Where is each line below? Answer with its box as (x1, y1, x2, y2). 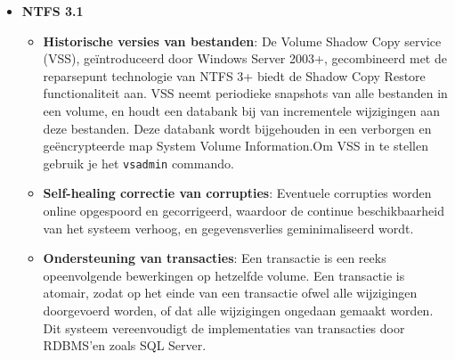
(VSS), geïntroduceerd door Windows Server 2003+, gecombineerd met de (43, 49, 447, 68)
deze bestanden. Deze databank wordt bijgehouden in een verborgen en (43, 119, 432, 137)
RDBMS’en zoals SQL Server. (43, 336, 207, 355)
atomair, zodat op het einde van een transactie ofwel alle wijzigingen (43, 283, 418, 302)
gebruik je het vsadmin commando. (43, 153, 234, 172)
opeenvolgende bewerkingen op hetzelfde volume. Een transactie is (43, 266, 405, 284)
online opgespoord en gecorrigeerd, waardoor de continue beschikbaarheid (43, 201, 444, 219)
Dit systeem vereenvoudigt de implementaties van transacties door (43, 318, 405, 337)
